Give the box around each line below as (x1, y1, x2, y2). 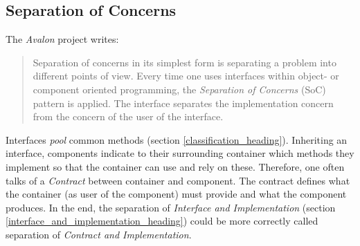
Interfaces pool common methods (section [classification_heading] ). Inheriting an (6, 132, 348, 146)
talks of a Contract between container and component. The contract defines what (6, 173, 350, 187)
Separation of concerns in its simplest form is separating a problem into (33, 55, 336, 69)
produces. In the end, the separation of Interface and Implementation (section (6, 200, 336, 214)
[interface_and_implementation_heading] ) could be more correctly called (6, 214, 318, 228)
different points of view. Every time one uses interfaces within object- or (33, 68, 339, 83)
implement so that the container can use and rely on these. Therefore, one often (6, 159, 345, 173)
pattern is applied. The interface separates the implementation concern (33, 95, 334, 110)
